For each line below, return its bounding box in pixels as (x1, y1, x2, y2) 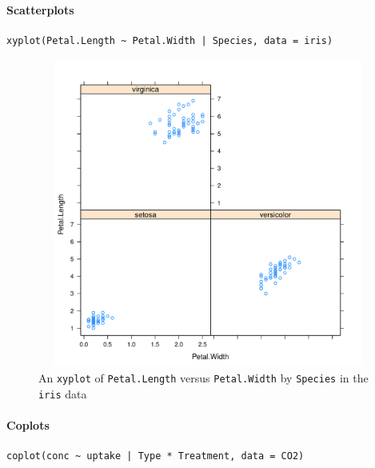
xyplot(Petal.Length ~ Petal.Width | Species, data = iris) (6, 34, 333, 46)
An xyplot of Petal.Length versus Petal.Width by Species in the (38, 369, 369, 386)
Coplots (6, 416, 50, 433)
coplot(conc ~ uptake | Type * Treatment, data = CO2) (6, 450, 305, 462)
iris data (38, 385, 87, 402)
